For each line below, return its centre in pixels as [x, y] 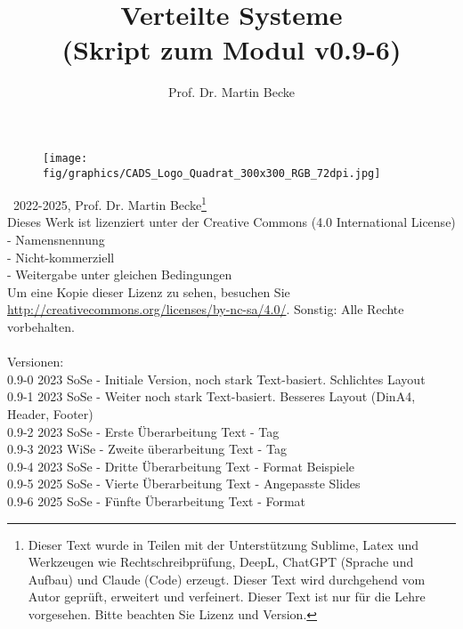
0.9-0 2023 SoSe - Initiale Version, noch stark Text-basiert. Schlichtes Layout [216, 379]
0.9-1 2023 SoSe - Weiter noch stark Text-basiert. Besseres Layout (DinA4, [211, 396]
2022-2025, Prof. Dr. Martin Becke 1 [110, 203]
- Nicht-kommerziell [61, 257]
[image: [65, 158]
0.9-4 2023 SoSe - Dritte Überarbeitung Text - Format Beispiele [181, 466]
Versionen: [36, 362]
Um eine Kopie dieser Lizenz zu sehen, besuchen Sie [149, 291]
